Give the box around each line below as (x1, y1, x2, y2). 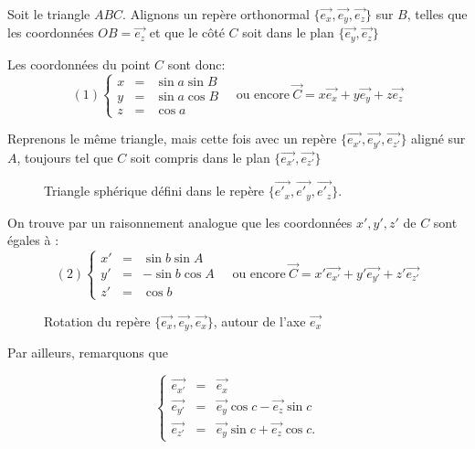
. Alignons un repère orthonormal (122, 5, 310, 23)
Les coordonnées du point (7, 54, 151, 73)
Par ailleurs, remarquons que (7, 343, 168, 362)
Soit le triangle (7, 5, 90, 23)
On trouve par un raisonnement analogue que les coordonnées (7, 212, 353, 231)
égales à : (7, 230, 59, 250)
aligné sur (411, 129, 466, 148)
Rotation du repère (44, 311, 151, 330)
